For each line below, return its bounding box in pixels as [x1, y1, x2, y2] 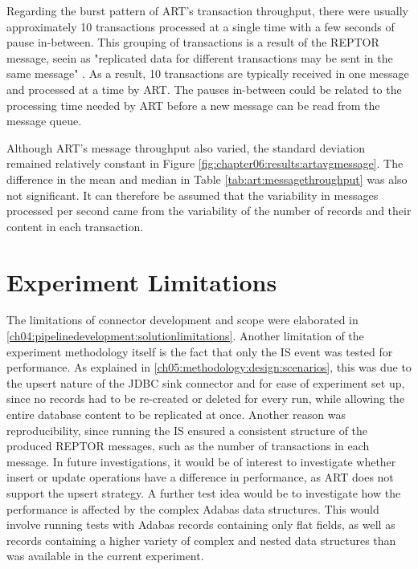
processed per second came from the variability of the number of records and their [6, 202, 412, 219]
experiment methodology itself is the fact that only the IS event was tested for [6, 343, 393, 360]
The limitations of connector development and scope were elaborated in [6, 311, 359, 328]
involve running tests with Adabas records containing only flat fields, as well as [6, 516, 395, 533]
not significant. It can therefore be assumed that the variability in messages [6, 186, 379, 203]
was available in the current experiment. [6, 547, 204, 564]
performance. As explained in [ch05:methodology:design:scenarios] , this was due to [6, 359, 412, 376]
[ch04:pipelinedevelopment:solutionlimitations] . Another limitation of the [6, 327, 364, 344]
